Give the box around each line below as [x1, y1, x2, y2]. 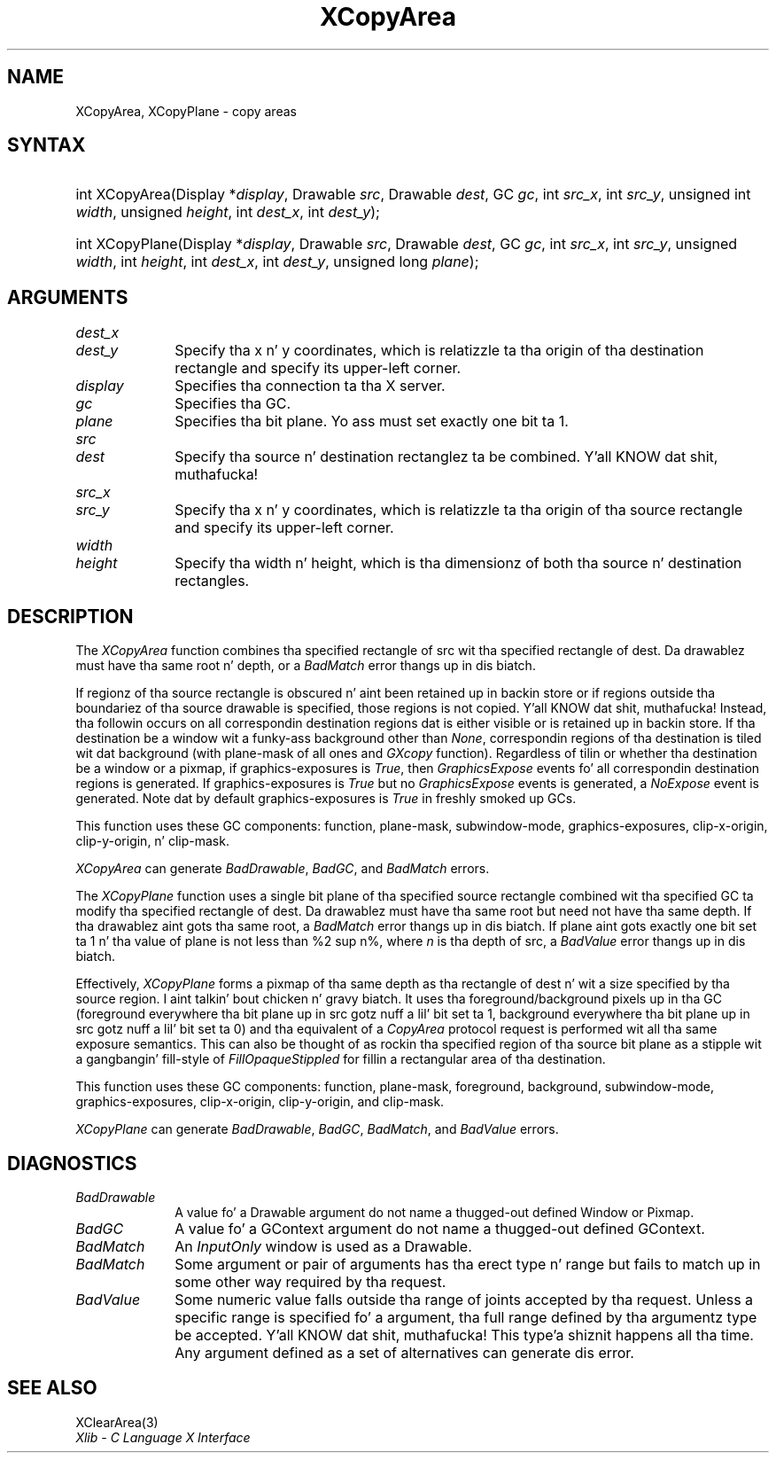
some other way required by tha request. [175, 1272, 446, 1291]
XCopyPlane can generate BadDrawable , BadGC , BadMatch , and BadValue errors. [75, 1121, 559, 1137]
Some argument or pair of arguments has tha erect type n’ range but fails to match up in [175, 1254, 761, 1273]
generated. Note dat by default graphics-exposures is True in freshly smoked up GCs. [75, 791, 577, 807]
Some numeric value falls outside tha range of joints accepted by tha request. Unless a [175, 1290, 754, 1308]
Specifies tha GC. [175, 394, 291, 413]
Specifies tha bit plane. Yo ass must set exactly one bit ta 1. [175, 412, 569, 431]
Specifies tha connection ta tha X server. [175, 377, 446, 395]
